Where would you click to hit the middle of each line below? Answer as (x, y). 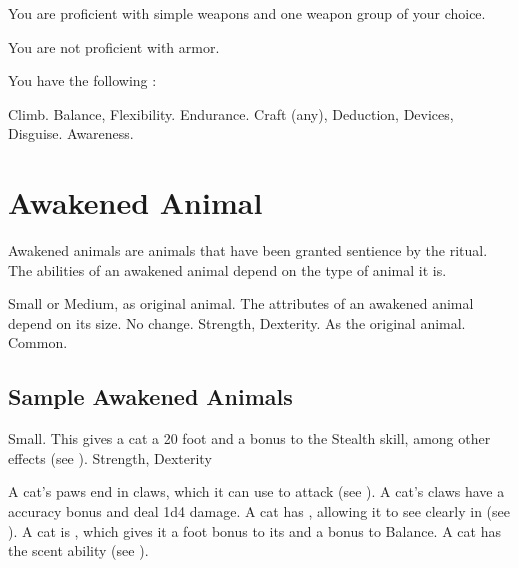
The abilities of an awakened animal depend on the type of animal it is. (227, 269)
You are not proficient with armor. (114, 46)
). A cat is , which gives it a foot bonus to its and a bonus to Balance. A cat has (254, 530)
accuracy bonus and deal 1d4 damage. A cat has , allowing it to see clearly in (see (259, 511)
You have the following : (82, 80)
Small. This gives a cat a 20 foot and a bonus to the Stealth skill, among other (249, 438)
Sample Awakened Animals (150, 396)
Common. (38, 342)
